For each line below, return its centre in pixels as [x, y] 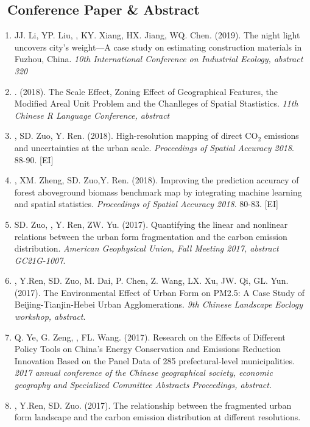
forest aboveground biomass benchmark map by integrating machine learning [158, 192]
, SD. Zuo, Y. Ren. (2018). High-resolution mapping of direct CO [136, 136]
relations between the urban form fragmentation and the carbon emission [151, 236]
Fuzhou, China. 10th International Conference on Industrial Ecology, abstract [159, 59]
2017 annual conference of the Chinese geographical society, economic [143, 372]
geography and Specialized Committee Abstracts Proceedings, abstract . [143, 385]
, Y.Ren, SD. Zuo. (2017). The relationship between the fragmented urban [153, 405]
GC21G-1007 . [40, 260]
